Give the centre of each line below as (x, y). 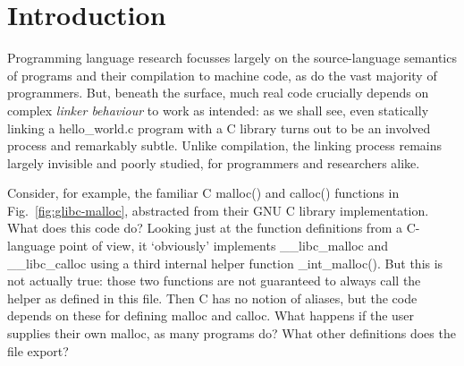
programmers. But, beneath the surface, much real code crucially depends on (218, 93)
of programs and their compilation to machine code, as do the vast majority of (222, 75)
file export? (38, 350)
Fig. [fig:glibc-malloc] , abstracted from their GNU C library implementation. (218, 210)
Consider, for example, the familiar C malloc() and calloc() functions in (203, 193)
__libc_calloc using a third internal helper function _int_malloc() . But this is (225, 263)
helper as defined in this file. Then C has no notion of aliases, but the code (212, 298)
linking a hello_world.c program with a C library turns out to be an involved (219, 128)
